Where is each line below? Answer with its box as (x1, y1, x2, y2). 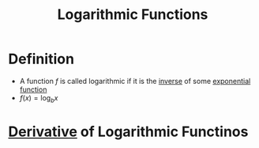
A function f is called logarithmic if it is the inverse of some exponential (19, 76, 251, 85)
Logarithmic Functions (57, 6, 208, 24)
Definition (8, 50, 75, 68)
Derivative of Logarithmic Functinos (8, 123, 249, 140)
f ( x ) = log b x (19, 93, 58, 104)
